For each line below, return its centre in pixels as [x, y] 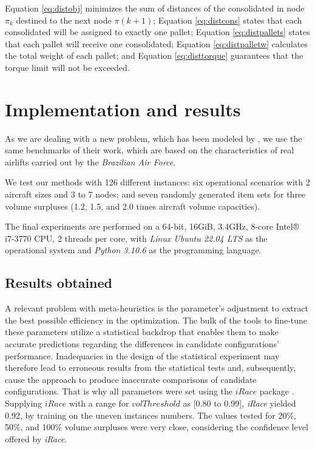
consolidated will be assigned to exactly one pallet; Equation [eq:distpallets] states [157, 32]
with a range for [99, 403]
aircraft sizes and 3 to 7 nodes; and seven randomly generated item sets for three [155, 194]
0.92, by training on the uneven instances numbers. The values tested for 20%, [151, 415]
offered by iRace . [36, 438]
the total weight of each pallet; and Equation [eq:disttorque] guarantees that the [154, 55]
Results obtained [59, 283]
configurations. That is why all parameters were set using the [119, 391]
